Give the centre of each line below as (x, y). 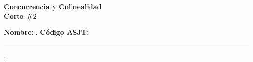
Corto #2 (20, 16)
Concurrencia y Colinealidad (53, 6)
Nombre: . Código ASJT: (46, 32)
